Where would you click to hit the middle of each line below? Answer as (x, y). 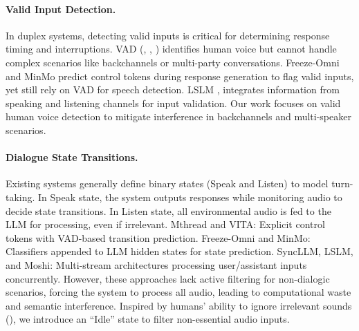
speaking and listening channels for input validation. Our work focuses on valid (173, 103)
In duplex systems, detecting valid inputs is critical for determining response (168, 35)
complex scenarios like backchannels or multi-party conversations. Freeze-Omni (173, 62)
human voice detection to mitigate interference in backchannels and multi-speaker (178, 116)
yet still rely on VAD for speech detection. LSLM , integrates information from (173, 89)
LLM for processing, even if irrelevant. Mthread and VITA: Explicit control (165, 224)
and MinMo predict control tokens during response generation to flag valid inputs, (180, 76)
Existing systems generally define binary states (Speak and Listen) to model (167, 183)
